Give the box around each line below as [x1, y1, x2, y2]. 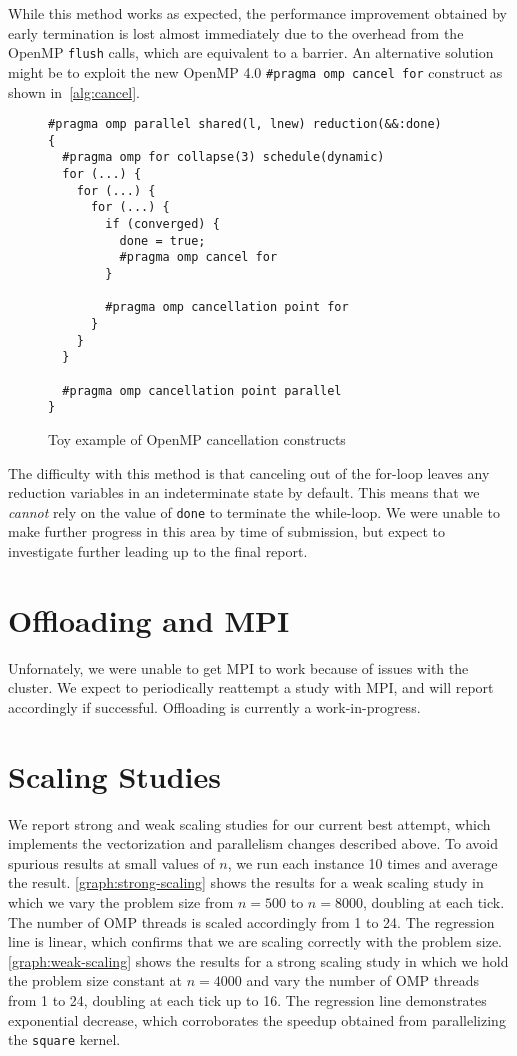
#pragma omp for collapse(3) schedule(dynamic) [62, 150, 385, 165]
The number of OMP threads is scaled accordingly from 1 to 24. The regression [8, 911, 495, 932]
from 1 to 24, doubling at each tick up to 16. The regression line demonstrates [8, 989, 487, 1010]
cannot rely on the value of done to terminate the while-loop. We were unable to [8, 501, 500, 522]
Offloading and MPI [8, 599, 290, 640]
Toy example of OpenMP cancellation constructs [48, 428, 346, 449]
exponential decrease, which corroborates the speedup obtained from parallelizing [8, 1009, 506, 1030]
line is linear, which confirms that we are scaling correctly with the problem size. [8, 931, 503, 952]
